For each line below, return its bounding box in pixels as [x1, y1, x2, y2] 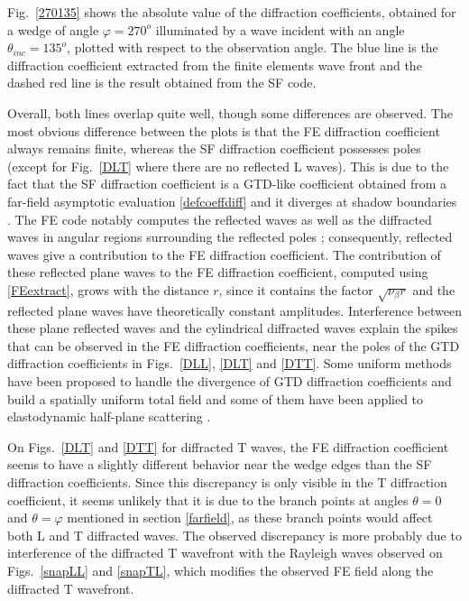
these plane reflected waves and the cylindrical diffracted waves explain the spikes [7, 319, 458, 337]
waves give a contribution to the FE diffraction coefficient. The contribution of [7, 245, 441, 264]
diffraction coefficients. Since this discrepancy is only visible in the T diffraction [7, 473, 447, 492]
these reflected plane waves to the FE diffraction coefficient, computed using [7, 263, 428, 282]
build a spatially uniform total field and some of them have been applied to [7, 389, 424, 408]
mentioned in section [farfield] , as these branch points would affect [67, 508, 433, 527]
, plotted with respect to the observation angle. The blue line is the [67, 38, 438, 57]
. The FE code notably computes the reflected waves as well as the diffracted [7, 209, 432, 228]
